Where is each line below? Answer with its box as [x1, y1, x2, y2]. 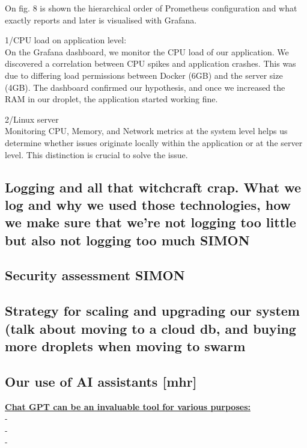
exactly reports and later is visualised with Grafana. [5, 13, 197, 26]
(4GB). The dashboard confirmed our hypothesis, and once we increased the [5, 81, 285, 93]
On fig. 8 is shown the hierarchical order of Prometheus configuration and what [5, 2, 297, 14]
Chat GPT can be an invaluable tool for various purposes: [5, 400, 251, 413]
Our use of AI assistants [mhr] [5, 372, 197, 390]
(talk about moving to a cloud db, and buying [5, 319, 296, 337]
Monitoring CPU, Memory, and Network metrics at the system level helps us [5, 124, 288, 137]
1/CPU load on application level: [5, 34, 127, 46]
